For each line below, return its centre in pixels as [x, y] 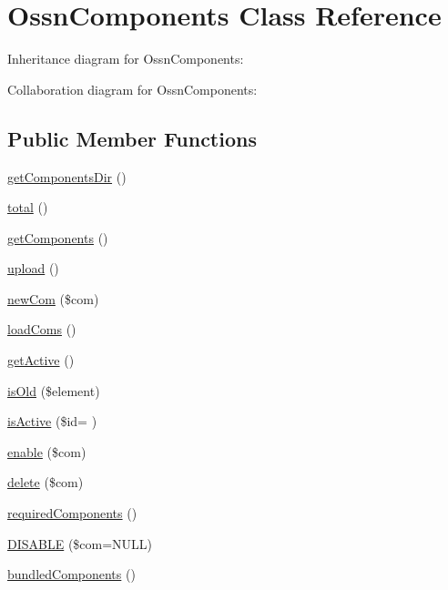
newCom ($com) [53, 298]
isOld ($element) [54, 390]
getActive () [41, 360]
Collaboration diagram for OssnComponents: [132, 89]
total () [28, 207]
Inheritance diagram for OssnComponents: [126, 59]
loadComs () [42, 329]
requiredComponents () [72, 513]
